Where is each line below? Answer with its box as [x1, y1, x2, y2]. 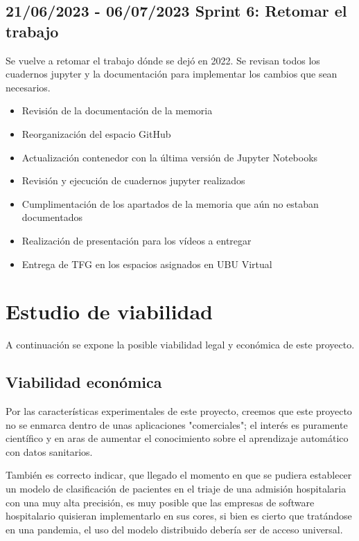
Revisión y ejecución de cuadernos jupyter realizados [21, 173, 245, 188]
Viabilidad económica [6, 371, 162, 393]
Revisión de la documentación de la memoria [21, 103, 213, 118]
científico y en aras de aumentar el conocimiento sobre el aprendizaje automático [6, 431, 349, 445]
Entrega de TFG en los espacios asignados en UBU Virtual [21, 256, 272, 271]
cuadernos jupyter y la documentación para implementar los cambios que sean [6, 66, 338, 81]
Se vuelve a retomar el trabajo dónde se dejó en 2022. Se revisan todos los [6, 53, 320, 67]
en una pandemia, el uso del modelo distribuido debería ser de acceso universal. [6, 522, 343, 536]
